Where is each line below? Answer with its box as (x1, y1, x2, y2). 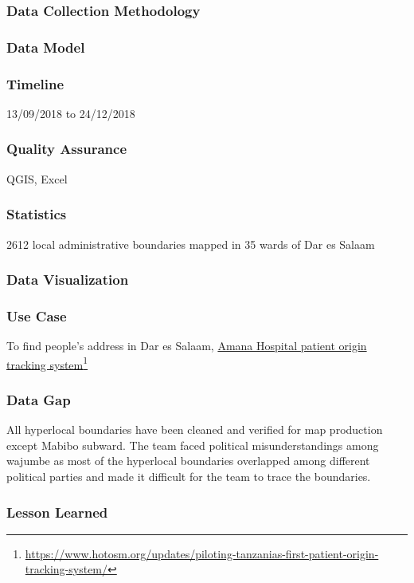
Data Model (6, 37, 85, 57)
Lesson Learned (6, 502, 108, 522)
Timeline (6, 73, 64, 93)
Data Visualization (6, 270, 129, 290)
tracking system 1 (6, 353, 88, 372)
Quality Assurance (6, 139, 127, 159)
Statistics (6, 204, 67, 224)
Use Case (6, 305, 67, 325)
